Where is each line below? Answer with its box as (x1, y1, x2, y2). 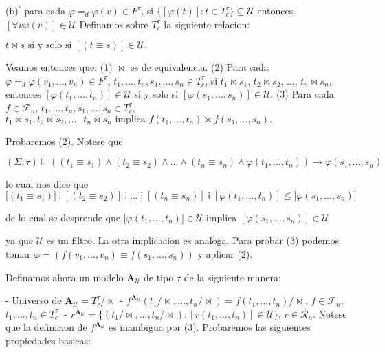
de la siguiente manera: (184, 269, 281, 284)
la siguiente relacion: (164, 16, 250, 31)
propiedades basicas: (5, 333, 91, 347)
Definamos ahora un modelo (5, 269, 124, 284)
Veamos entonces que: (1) (5, 60, 113, 74)
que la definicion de (5, 320, 87, 334)
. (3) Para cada (270, 87, 334, 101)
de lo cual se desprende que (5, 210, 121, 224)
